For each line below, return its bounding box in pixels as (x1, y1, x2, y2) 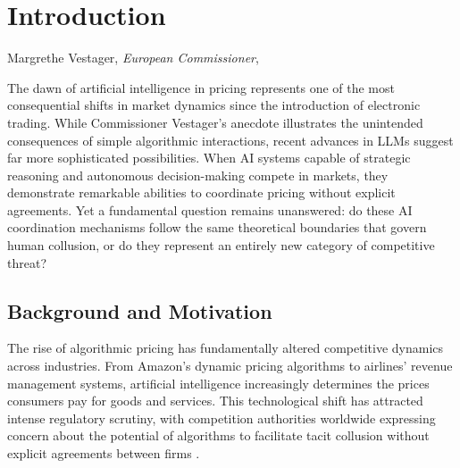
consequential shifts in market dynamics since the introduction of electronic (7, 96, 421, 114)
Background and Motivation (7, 297, 272, 324)
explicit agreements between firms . (7, 444, 200, 463)
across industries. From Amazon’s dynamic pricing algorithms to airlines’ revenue (7, 356, 453, 375)
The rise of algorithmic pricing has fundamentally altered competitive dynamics (7, 338, 444, 357)
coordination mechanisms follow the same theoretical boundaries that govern (7, 218, 427, 237)
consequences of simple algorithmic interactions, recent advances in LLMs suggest (7, 130, 454, 149)
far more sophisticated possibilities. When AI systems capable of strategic (7, 148, 411, 167)
